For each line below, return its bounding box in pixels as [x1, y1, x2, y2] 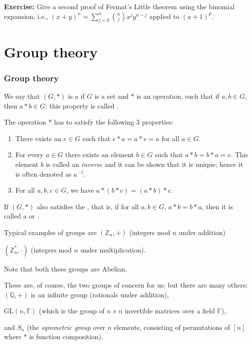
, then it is [201, 201, 233, 211]
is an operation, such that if [136, 91, 219, 101]
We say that [4, 91, 40, 101]
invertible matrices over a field [125, 306, 215, 316]
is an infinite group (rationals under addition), [31, 289, 169, 299]
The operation [4, 117, 46, 127]
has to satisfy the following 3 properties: [54, 117, 174, 127]
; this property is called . [45, 100, 119, 110]
